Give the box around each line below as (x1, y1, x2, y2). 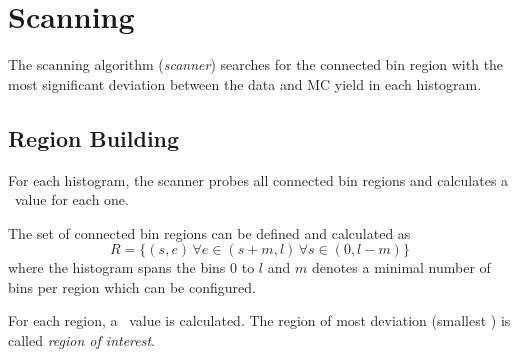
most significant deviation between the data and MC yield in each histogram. (8, 73, 482, 94)
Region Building (8, 122, 180, 153)
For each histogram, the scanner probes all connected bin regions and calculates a (8, 169, 509, 190)
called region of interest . (8, 330, 155, 351)
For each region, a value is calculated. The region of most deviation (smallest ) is (8, 310, 511, 331)
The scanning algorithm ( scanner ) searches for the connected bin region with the (8, 54, 504, 75)
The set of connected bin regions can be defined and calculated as (8, 222, 411, 243)
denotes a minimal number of (311, 257, 491, 278)
